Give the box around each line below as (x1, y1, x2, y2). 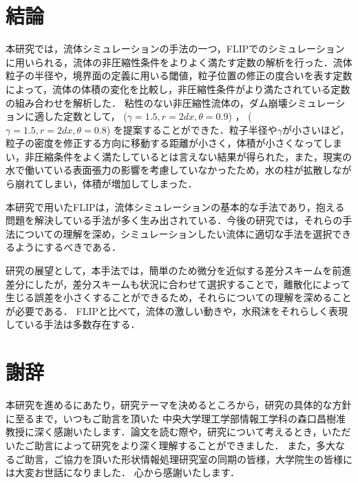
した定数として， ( (43, 109, 127, 123)
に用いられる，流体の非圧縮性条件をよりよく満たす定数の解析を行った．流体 (6, 54, 352, 69)
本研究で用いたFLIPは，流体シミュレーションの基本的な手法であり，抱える (6, 199, 345, 214)
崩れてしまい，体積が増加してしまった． (14, 176, 198, 191)
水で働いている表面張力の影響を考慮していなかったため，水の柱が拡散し (6, 163, 333, 177)
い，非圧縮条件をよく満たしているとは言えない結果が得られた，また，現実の (6, 149, 352, 163)
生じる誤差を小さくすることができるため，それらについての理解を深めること (6, 290, 352, 305)
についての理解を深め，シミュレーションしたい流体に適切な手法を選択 (14, 226, 333, 240)
